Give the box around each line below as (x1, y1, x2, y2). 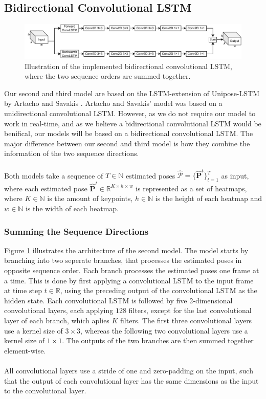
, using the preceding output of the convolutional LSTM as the (60, 285, 257, 296)
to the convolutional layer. (4, 385, 86, 396)
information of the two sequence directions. (4, 148, 139, 159)
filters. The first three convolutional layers (120, 315, 252, 326)
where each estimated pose (4, 183, 87, 193)
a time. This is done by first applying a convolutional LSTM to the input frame (4, 275, 254, 285)
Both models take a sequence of (4, 170, 103, 181)
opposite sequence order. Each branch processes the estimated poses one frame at (4, 265, 259, 276)
